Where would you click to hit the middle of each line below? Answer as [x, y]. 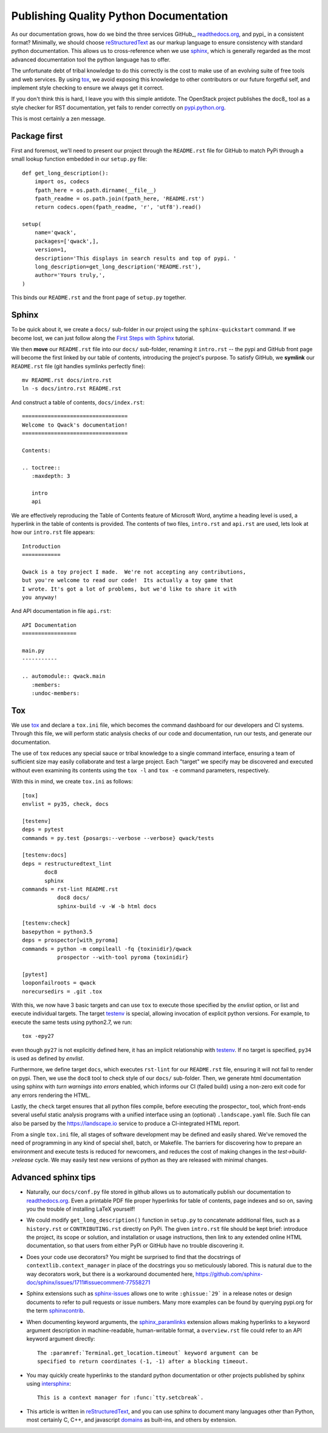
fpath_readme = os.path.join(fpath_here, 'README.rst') [119, 198]
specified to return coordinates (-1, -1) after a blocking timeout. [143, 1361]
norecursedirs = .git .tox [62, 991]
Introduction [41, 546]
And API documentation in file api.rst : [61, 611]
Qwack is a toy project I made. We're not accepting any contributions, [134, 572]
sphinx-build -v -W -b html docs [107, 906]
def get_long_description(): [65, 173]
